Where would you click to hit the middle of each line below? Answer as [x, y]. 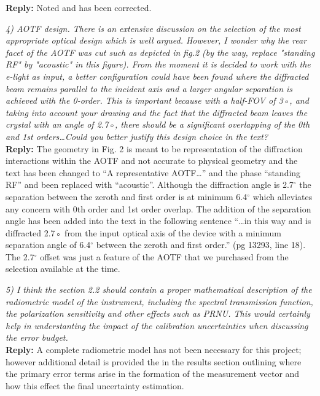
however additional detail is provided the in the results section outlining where [154, 361]
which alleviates [283, 196]
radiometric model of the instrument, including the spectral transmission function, [159, 301]
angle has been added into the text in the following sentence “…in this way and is [158, 221]
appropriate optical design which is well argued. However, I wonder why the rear [156, 40]
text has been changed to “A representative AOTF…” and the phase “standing [153, 172]
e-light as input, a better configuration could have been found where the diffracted [157, 76]
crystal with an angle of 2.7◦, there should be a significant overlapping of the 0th [158, 124]
